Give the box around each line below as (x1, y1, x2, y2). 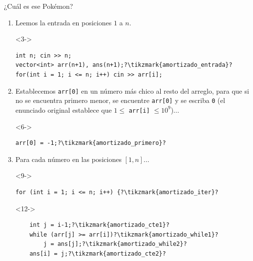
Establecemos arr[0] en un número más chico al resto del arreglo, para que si (15, 85, 249, 96)
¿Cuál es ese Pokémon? (4, 1, 73, 11)
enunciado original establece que (15, 104, 112, 115)
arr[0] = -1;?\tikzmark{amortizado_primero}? (15, 140, 166, 147)
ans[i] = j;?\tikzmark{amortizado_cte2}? (29, 250, 166, 257)
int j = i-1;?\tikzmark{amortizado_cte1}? (29, 221, 169, 229)
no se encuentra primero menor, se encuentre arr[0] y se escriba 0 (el (15, 95, 225, 105)
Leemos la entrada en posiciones (15, 17, 112, 27)
